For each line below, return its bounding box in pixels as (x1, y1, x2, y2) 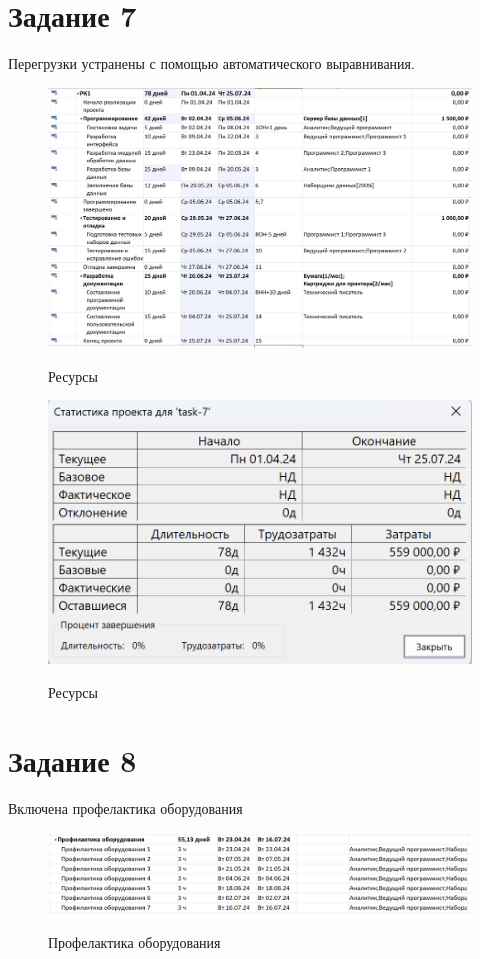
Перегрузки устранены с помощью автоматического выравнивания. (8, 53, 415, 74)
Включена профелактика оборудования (8, 798, 243, 819)
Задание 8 (8, 740, 137, 781)
